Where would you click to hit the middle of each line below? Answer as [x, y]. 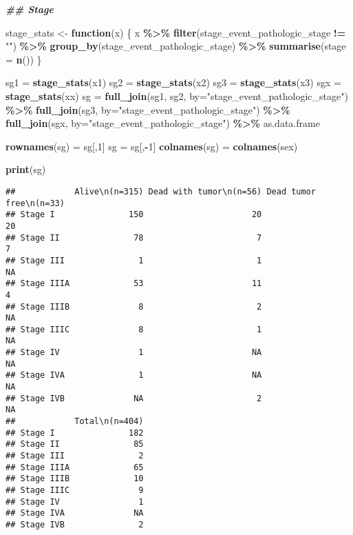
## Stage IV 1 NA [134, 353]
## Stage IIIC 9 [75, 490]
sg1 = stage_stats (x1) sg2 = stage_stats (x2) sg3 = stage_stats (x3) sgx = [173, 82]
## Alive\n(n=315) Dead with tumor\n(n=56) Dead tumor [161, 191]
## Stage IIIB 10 [75, 479]
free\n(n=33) [35, 203]
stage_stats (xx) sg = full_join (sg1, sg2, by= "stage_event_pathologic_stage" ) [177, 95]
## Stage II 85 [75, 444]
